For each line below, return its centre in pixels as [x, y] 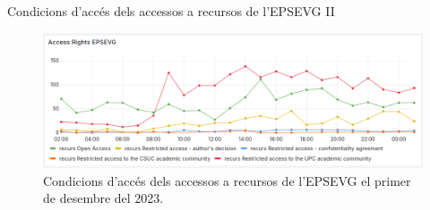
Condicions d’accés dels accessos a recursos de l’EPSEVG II [171, 11]
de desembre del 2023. [103, 198]
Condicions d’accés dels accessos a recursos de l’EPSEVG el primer [227, 180]
